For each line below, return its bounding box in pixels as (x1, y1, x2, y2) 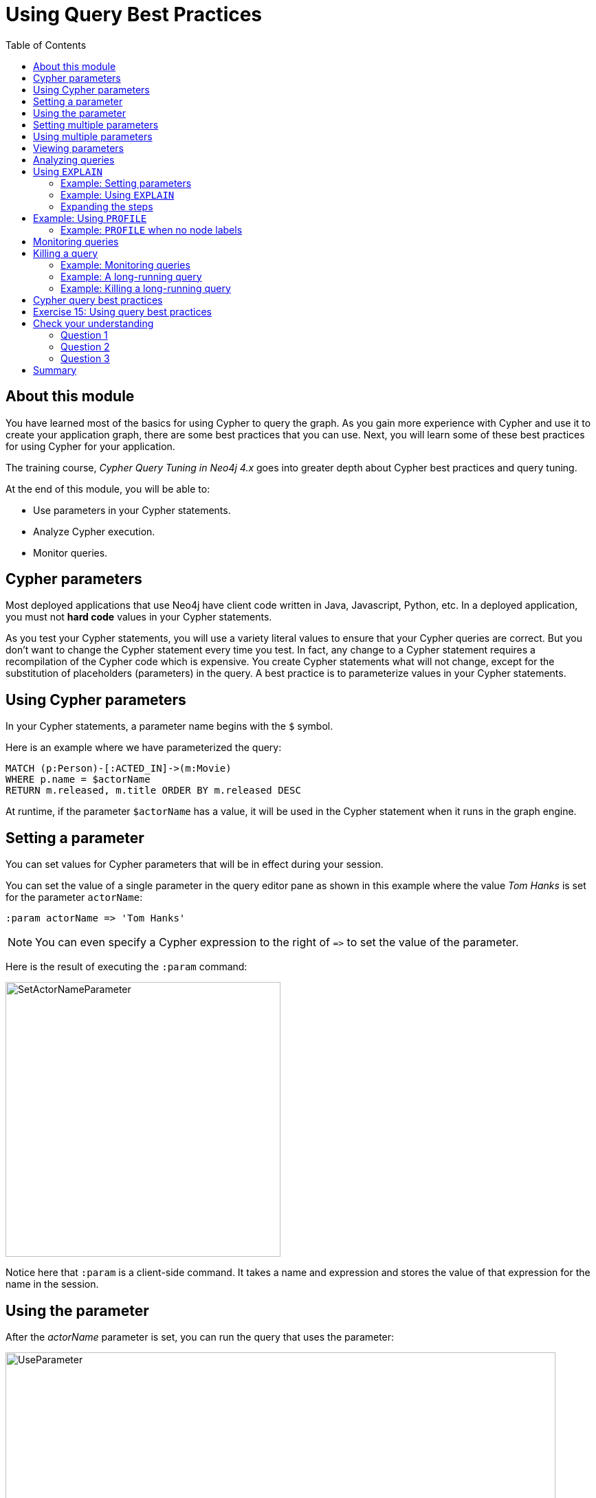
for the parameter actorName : (5, 891, 143, 904)
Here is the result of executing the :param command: (5, 961, 247, 973)
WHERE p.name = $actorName (5, 774, 151, 785)
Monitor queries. (33, 546, 108, 559)
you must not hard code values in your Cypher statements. (5, 611, 272, 623)
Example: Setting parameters (60, 177, 192, 189)
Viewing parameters (33, 142, 124, 154)
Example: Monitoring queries (60, 258, 190, 271)
